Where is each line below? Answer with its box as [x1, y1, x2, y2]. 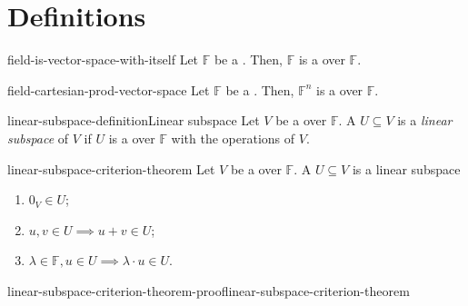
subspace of [7, 128, 69, 147]
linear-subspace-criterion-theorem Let [7, 159, 215, 178]
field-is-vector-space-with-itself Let [7, 50, 199, 69]
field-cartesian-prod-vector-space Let [7, 80, 210, 99]
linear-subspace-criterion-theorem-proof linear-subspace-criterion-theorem [7, 281, 410, 300]
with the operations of [171, 128, 295, 147]
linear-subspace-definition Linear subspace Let [7, 111, 260, 130]
